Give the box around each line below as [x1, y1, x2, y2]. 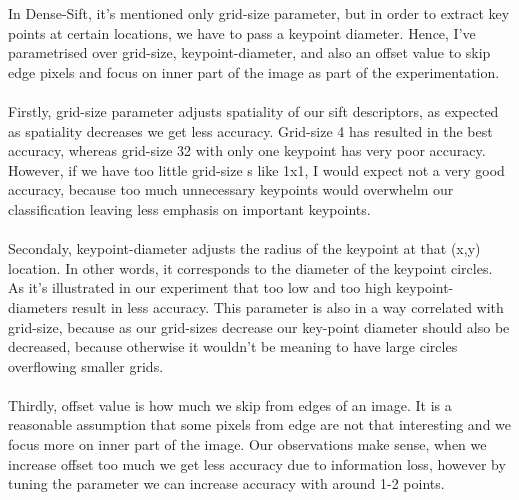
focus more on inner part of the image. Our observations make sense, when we [8, 434, 487, 455]
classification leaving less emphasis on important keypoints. [8, 198, 371, 219]
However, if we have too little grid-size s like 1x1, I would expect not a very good [8, 159, 505, 180]
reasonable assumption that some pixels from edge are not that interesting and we [8, 414, 512, 435]
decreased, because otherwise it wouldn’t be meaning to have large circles [8, 336, 458, 357]
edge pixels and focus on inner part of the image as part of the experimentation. [8, 61, 500, 82]
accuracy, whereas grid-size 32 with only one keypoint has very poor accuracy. [8, 140, 486, 161]
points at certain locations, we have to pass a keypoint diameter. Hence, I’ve [8, 22, 476, 43]
